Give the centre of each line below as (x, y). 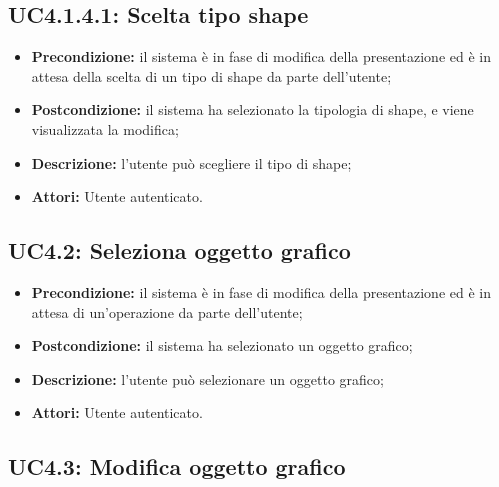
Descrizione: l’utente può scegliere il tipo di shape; (191, 162)
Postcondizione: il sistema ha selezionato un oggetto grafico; (222, 345)
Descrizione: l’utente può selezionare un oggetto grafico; (207, 378)
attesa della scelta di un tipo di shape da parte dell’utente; (211, 75)
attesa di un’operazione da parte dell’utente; (167, 311)
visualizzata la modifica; (105, 128)
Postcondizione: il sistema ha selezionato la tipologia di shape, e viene (252, 109)
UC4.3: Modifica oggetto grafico (177, 466)
